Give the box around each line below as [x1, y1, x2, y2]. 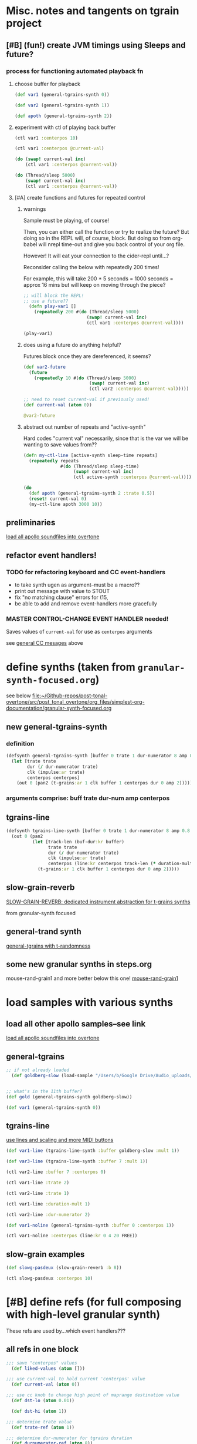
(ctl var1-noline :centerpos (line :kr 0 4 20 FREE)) [6, 1233, 138, 1239]
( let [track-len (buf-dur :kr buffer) [32, 839, 125, 844]
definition [6, 739, 35, 747]
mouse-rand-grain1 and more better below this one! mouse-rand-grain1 [6, 975, 179, 982]
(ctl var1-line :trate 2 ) [6, 1180, 69, 1186]
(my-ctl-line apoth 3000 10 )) [28, 501, 103, 507]
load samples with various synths [6, 995, 174, 1009]
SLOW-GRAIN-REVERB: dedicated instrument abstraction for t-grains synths [6, 898, 191, 905]
